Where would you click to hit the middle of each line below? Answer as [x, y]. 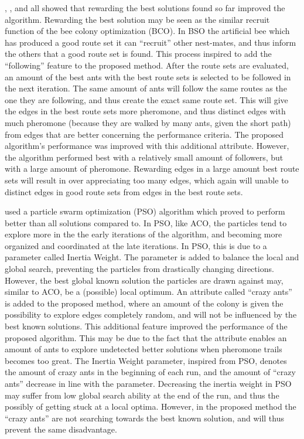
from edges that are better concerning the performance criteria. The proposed [144, 134]
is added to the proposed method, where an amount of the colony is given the [144, 303]
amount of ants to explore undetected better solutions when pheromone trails [144, 349]
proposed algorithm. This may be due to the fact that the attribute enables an [146, 337]
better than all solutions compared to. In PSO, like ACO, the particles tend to [146, 222]
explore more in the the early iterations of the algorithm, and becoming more [144, 234]
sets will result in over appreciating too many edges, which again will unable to [147, 180]
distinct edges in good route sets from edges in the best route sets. [124, 191]
